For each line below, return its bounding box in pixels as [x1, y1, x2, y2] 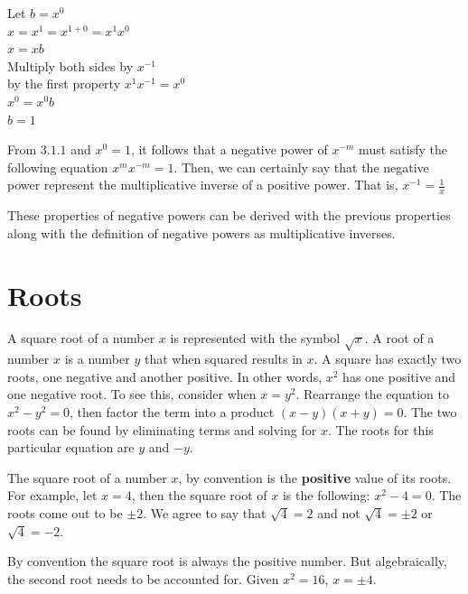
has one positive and [342, 367, 456, 385]
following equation [7, 157, 108, 176]
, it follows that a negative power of [130, 140, 328, 159]
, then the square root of [131, 486, 267, 505]
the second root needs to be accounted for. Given [7, 569, 279, 588]
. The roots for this [327, 420, 434, 439]
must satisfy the [359, 140, 447, 159]
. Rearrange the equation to [295, 385, 449, 404]
